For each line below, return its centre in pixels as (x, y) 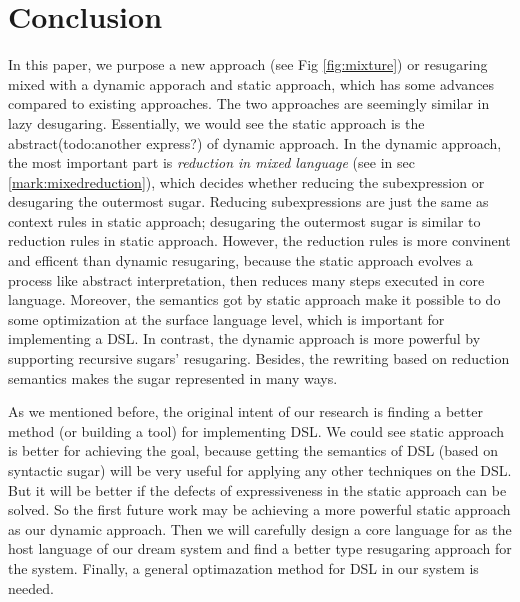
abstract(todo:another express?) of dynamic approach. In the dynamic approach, (255, 142)
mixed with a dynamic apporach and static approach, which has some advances (251, 83)
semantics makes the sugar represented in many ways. (173, 377)
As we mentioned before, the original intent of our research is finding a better (245, 411)
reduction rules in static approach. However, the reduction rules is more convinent (259, 240)
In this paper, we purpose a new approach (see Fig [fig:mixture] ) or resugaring (248, 64)
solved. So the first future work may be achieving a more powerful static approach (259, 509)
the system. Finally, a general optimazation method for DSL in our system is (243, 567)
